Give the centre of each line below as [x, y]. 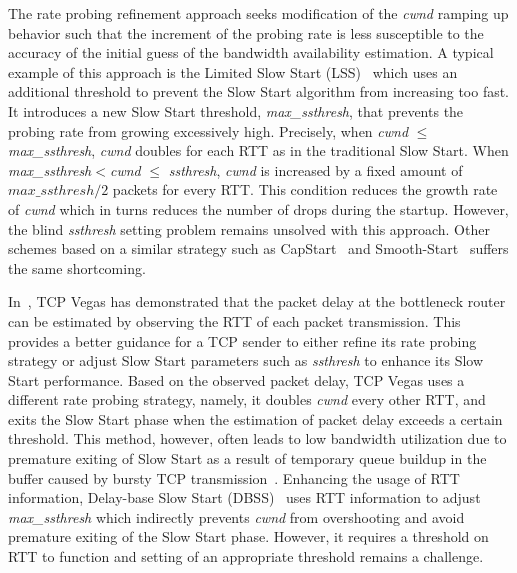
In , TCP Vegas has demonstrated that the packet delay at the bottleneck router [257, 301]
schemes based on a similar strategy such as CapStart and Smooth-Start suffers [258, 248]
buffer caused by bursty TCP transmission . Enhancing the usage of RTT [234, 477]
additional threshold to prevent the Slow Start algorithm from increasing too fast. [259, 91]
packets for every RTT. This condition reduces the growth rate [305, 189]
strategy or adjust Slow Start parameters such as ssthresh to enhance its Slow [246, 360]
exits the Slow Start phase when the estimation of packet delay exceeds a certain [255, 418]
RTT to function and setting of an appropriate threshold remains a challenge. [246, 556]
